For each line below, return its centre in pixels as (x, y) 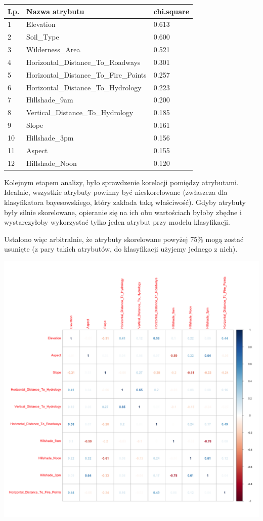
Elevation (41, 24)
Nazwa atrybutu (55, 11)
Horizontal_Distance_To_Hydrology (84, 87)
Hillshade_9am (50, 100)
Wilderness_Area (53, 49)
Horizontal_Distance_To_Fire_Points (86, 74)
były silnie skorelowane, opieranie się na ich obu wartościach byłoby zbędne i (123, 212)
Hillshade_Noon (52, 163)
